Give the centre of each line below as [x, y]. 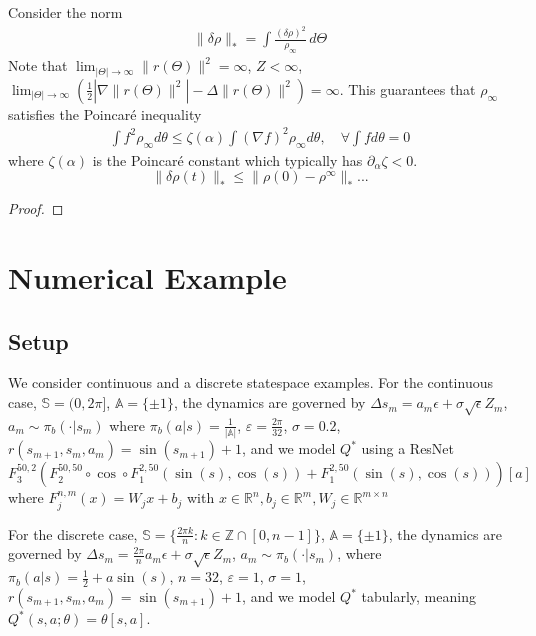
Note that [38, 65]
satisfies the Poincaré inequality [105, 113]
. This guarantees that [407, 88]
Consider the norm [65, 12]
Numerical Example [147, 277]
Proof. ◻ [36, 208]
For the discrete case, [73, 533]
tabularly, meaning [418, 596]
